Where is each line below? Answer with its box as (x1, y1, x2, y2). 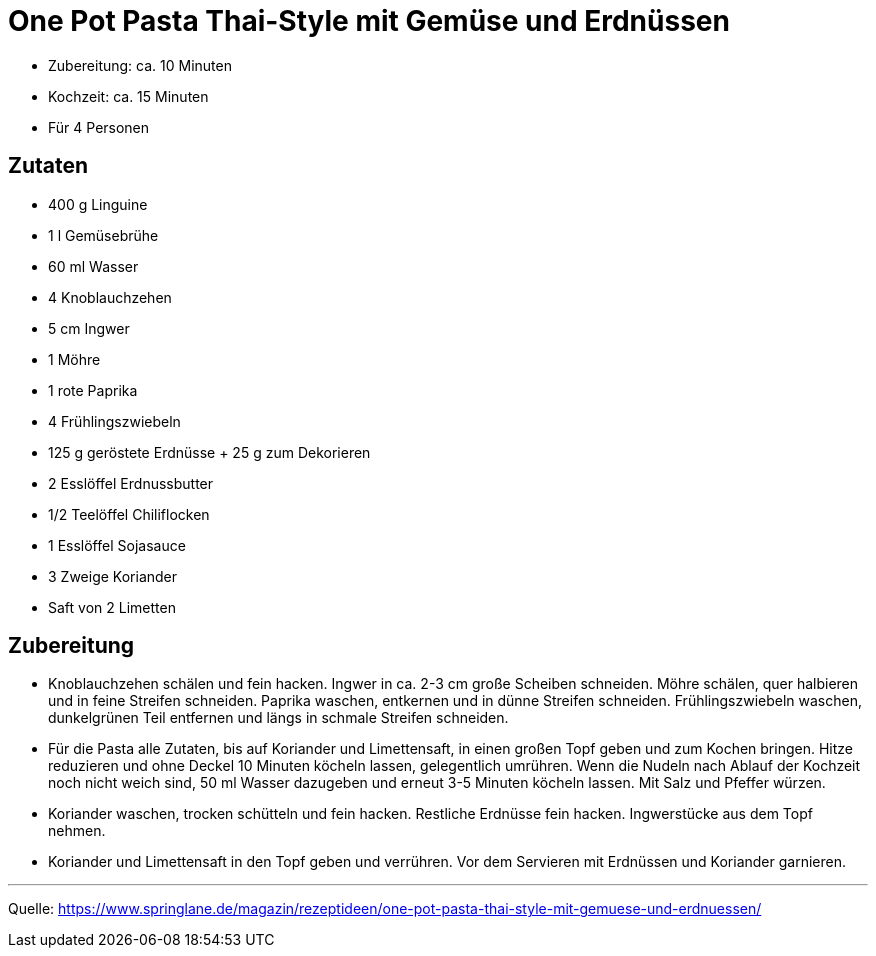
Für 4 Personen (48, 118, 150, 136)
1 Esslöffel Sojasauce (48, 536, 186, 554)
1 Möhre (48, 350, 101, 368)
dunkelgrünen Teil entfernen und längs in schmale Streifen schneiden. (48, 709, 509, 727)
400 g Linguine (48, 195, 148, 213)
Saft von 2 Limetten (48, 598, 176, 616)
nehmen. (48, 822, 106, 840)
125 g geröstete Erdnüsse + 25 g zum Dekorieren (48, 443, 371, 461)
